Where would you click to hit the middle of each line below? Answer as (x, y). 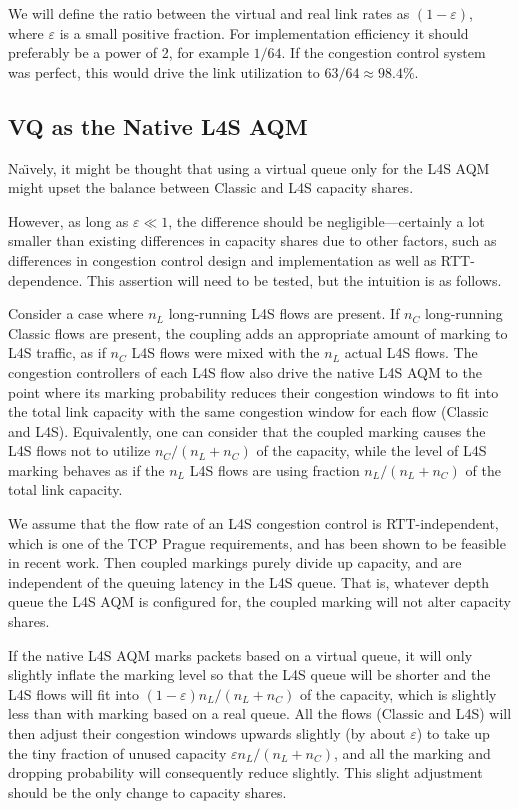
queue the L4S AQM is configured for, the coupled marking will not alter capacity (259, 601)
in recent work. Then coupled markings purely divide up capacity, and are (235, 562)
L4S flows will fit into (73, 693)
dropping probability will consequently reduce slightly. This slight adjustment (245, 772)
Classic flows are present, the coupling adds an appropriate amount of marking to (258, 332)
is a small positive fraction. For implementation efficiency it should (264, 32)
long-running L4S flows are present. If (284, 313)
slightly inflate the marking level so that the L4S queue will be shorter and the (249, 674)
